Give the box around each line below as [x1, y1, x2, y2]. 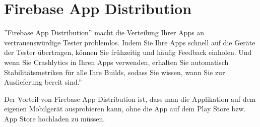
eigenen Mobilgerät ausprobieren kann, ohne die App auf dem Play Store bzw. [4, 103, 246, 114]
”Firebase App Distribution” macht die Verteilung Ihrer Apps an [4, 27, 205, 38]
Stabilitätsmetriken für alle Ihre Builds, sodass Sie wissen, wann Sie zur [4, 67, 225, 77]
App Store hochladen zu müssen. [4, 113, 105, 123]
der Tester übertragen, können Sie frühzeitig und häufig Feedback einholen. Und [4, 47, 252, 57]
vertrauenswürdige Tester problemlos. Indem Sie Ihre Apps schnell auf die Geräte [4, 37, 255, 47]
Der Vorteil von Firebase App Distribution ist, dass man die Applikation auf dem [4, 93, 256, 104]
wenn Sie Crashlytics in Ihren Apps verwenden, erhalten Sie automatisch [4, 56, 229, 67]
